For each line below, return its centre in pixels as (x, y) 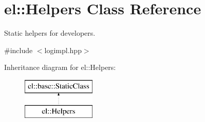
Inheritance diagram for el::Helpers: (60, 67)
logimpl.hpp (63, 50)
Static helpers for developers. (50, 33)
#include (18, 50)
